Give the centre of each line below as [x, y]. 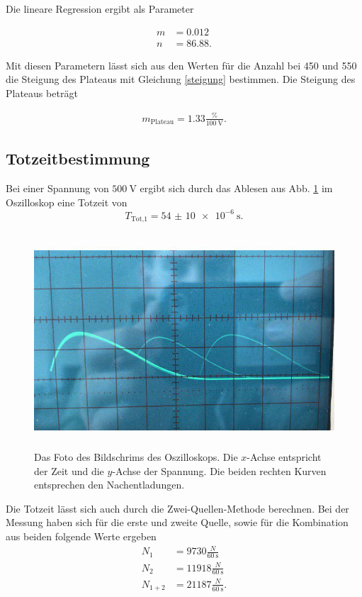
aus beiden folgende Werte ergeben [81, 536]
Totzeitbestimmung [78, 158]
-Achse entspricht [284, 457]
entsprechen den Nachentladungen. [109, 485]
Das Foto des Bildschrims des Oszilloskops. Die [136, 457]
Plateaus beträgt [42, 93]
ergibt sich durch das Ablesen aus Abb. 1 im [236, 188]
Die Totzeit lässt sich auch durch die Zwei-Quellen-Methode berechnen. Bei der [177, 508]
